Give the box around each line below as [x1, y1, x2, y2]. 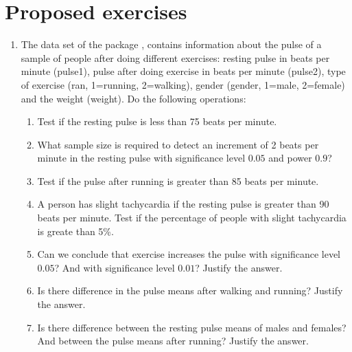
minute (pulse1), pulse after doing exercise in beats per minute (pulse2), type [21, 64, 346, 78]
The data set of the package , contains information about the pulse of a [21, 37, 322, 52]
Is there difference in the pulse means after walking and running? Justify [37, 283, 343, 298]
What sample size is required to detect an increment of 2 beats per [37, 137, 319, 151]
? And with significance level [54, 260, 175, 274]
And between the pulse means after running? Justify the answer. [37, 333, 309, 348]
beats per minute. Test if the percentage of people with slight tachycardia [37, 210, 347, 225]
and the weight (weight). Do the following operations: [21, 91, 246, 105]
